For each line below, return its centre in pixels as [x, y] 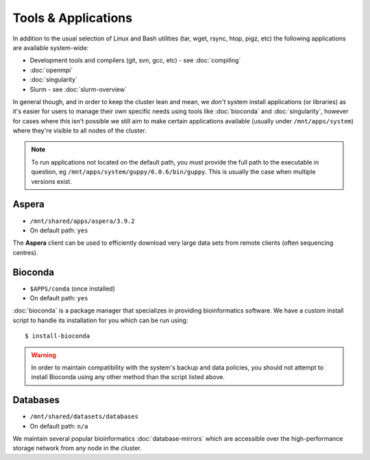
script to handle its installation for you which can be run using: [100, 320]
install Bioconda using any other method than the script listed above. [128, 377]
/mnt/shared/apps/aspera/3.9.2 [82, 221]
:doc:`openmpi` [51, 70]
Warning [44, 355]
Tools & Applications [73, 18]
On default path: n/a [59, 426]
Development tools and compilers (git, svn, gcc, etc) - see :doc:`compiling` [135, 60]
